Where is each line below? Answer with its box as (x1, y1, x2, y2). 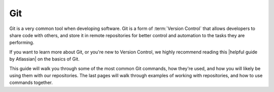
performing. (9, 40, 35, 46)
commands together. (9, 79, 53, 86)
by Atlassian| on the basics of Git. (9, 56, 80, 62)
